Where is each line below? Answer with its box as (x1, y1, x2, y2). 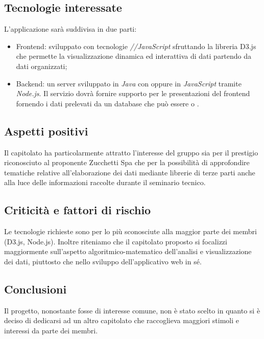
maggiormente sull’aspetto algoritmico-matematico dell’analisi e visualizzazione (4, 246, 252, 257)
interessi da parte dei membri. (4, 325, 98, 335)
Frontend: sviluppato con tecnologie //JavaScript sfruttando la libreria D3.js (16, 40, 256, 51)
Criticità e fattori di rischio (4, 202, 151, 218)
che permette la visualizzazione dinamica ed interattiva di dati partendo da (16, 51, 252, 61)
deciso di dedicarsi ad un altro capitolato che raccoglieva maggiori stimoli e (4, 315, 239, 326)
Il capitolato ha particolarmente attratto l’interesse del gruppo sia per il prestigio (4, 147, 258, 157)
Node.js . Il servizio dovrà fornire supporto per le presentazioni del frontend (16, 88, 250, 99)
